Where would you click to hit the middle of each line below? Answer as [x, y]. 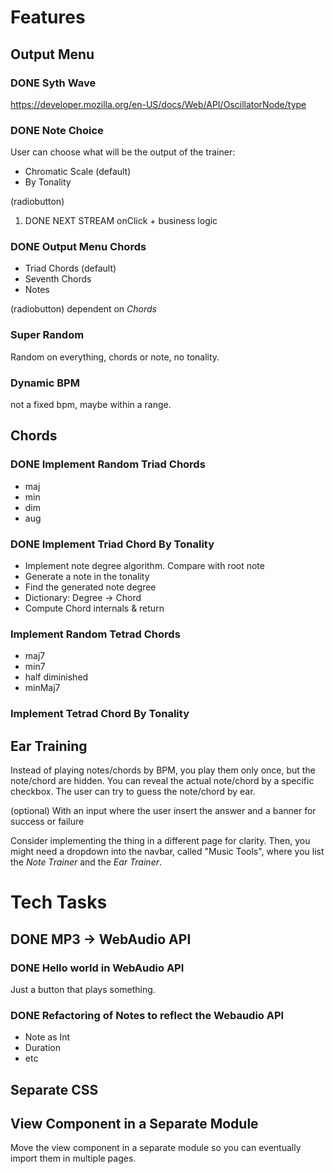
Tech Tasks [59, 902]
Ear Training [49, 746]
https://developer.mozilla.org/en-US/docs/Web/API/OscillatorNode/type [158, 104]
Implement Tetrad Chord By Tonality [100, 714]
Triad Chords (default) [70, 268]
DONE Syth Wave [53, 83]
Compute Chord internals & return [94, 608]
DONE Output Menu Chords [78, 247]
